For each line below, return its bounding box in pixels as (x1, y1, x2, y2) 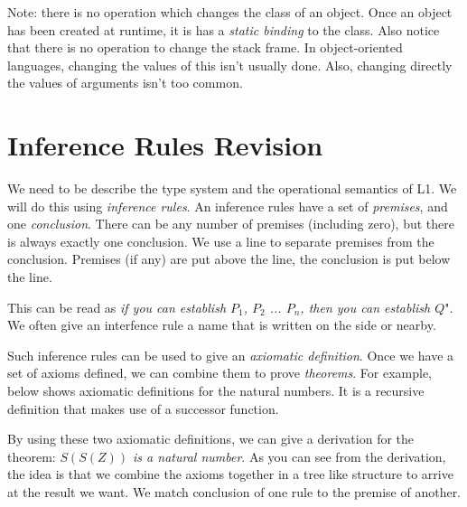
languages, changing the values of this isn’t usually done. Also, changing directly (7, 55, 453, 74)
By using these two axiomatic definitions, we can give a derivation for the (7, 429, 415, 448)
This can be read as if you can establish (7, 297, 227, 316)
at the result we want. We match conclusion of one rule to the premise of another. (7, 483, 462, 501)
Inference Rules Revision (7, 127, 323, 164)
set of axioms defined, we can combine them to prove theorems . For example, (7, 363, 432, 382)
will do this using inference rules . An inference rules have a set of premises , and (7, 196, 448, 215)
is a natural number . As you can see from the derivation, (133, 446, 446, 465)
